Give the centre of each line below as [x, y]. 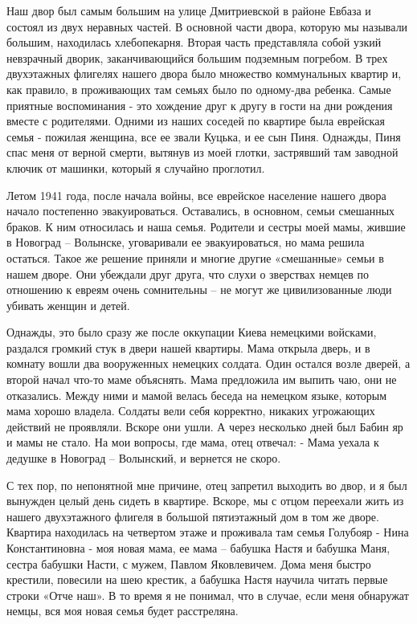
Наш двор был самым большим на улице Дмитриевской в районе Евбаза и [189, 10]
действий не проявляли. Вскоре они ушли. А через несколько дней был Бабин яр [205, 426]
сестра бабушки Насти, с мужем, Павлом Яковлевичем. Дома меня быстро [189, 563]
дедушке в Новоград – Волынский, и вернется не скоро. [144, 458]
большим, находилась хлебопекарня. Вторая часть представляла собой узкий [194, 42]
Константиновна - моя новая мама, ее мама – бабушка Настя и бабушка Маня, [198, 548]
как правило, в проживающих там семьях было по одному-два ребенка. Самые [199, 89]
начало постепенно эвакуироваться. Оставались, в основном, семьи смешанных [201, 211]
